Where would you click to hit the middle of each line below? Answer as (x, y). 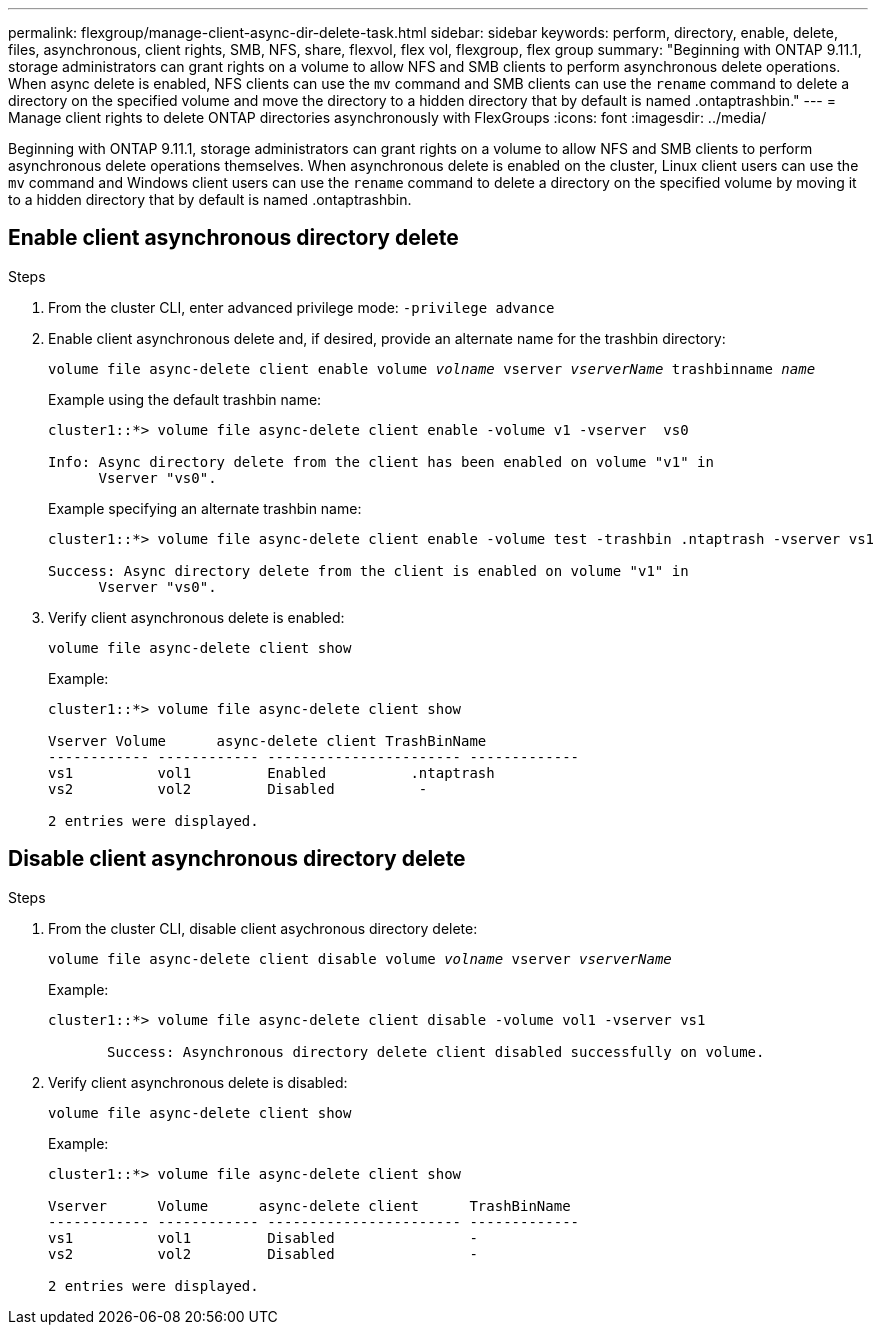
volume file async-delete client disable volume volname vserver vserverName (360, 958)
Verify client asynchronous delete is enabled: (196, 617)
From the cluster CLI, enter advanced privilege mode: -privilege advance (301, 307)
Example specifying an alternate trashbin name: (205, 508)
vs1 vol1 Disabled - (263, 1237)
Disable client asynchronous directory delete (237, 859)
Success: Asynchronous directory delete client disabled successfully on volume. (436, 1051)
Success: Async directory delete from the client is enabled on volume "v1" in (368, 570)
